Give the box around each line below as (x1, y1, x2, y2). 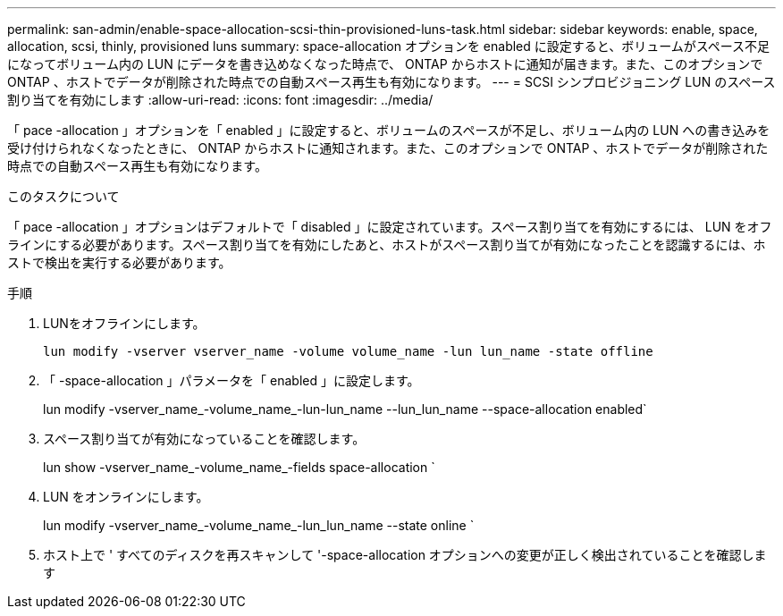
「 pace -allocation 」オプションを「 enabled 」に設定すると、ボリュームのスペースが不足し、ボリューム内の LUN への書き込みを (7, 122, 770, 138)
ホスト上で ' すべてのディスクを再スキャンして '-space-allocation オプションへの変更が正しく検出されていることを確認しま (43, 547, 767, 562)
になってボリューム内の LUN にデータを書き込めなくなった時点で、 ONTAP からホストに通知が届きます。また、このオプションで (7, 56, 763, 72)
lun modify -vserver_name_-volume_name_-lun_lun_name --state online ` (43, 518, 475, 533)
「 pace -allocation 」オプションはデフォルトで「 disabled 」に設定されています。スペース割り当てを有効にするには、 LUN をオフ (7, 219, 772, 234)
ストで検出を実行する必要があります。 (7, 255, 232, 270)
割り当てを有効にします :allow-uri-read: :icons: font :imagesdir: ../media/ (7, 92, 434, 107)
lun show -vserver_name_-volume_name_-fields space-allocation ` (43, 460, 435, 475)
